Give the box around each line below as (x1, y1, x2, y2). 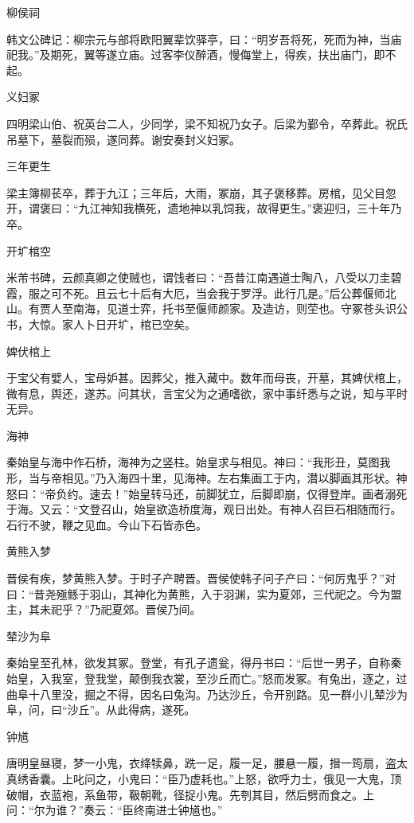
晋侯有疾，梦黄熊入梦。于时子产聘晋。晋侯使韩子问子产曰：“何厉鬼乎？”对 (6, 570, 396, 587)
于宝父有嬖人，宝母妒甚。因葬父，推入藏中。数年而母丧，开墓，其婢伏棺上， (6, 369, 408, 386)
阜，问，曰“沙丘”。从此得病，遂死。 (6, 701, 196, 718)
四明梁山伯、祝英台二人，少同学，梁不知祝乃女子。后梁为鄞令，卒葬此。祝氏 (6, 115, 408, 131)
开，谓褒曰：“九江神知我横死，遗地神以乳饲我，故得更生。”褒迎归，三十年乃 (6, 200, 402, 216)
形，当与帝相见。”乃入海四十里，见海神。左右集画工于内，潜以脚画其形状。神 (6, 470, 408, 486)
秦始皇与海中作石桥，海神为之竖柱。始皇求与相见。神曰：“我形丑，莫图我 (6, 454, 391, 470)
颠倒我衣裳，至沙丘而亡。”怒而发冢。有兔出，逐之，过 (128, 670, 408, 686)
